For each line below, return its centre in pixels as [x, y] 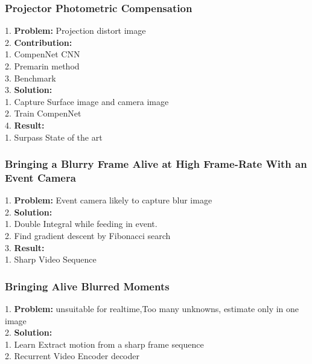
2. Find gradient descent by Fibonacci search [88, 236]
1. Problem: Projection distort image [75, 30]
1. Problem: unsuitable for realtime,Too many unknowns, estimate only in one [152, 309]
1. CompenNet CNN [43, 54]
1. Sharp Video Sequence [51, 259]
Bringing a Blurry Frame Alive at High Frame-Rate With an [156, 164]
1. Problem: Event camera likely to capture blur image [109, 200]
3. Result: [25, 247]
